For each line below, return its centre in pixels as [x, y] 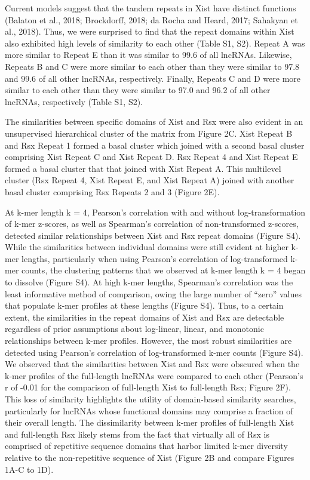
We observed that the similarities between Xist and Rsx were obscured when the [152, 364]
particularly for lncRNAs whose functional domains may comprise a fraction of [149, 410]
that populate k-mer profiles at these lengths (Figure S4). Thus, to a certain [144, 305]
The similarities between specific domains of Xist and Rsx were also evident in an [154, 121]
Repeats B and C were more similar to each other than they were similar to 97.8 [152, 66]
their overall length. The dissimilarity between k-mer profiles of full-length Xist [150, 422]
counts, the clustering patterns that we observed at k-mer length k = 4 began [164, 270]
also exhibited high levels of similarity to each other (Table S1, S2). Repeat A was [155, 43]
